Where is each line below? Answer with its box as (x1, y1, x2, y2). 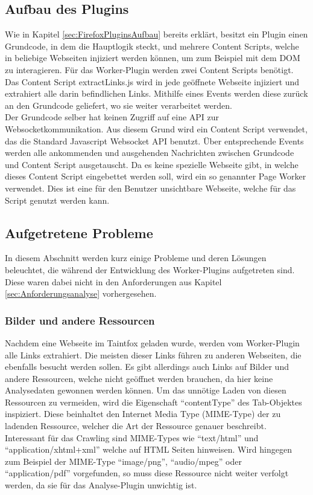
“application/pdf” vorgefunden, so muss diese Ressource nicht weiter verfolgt (5, 467, 289, 479)
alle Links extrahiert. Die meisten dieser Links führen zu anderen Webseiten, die (5, 348, 302, 361)
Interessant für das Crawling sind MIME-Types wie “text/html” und (5, 431, 259, 444)
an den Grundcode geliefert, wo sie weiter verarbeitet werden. (5, 99, 232, 111)
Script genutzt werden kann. (5, 193, 110, 206)
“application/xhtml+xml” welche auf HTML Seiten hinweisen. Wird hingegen (5, 443, 292, 456)
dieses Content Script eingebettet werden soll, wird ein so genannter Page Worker (5, 170, 306, 183)
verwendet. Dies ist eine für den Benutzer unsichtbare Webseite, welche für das (5, 181, 296, 194)
